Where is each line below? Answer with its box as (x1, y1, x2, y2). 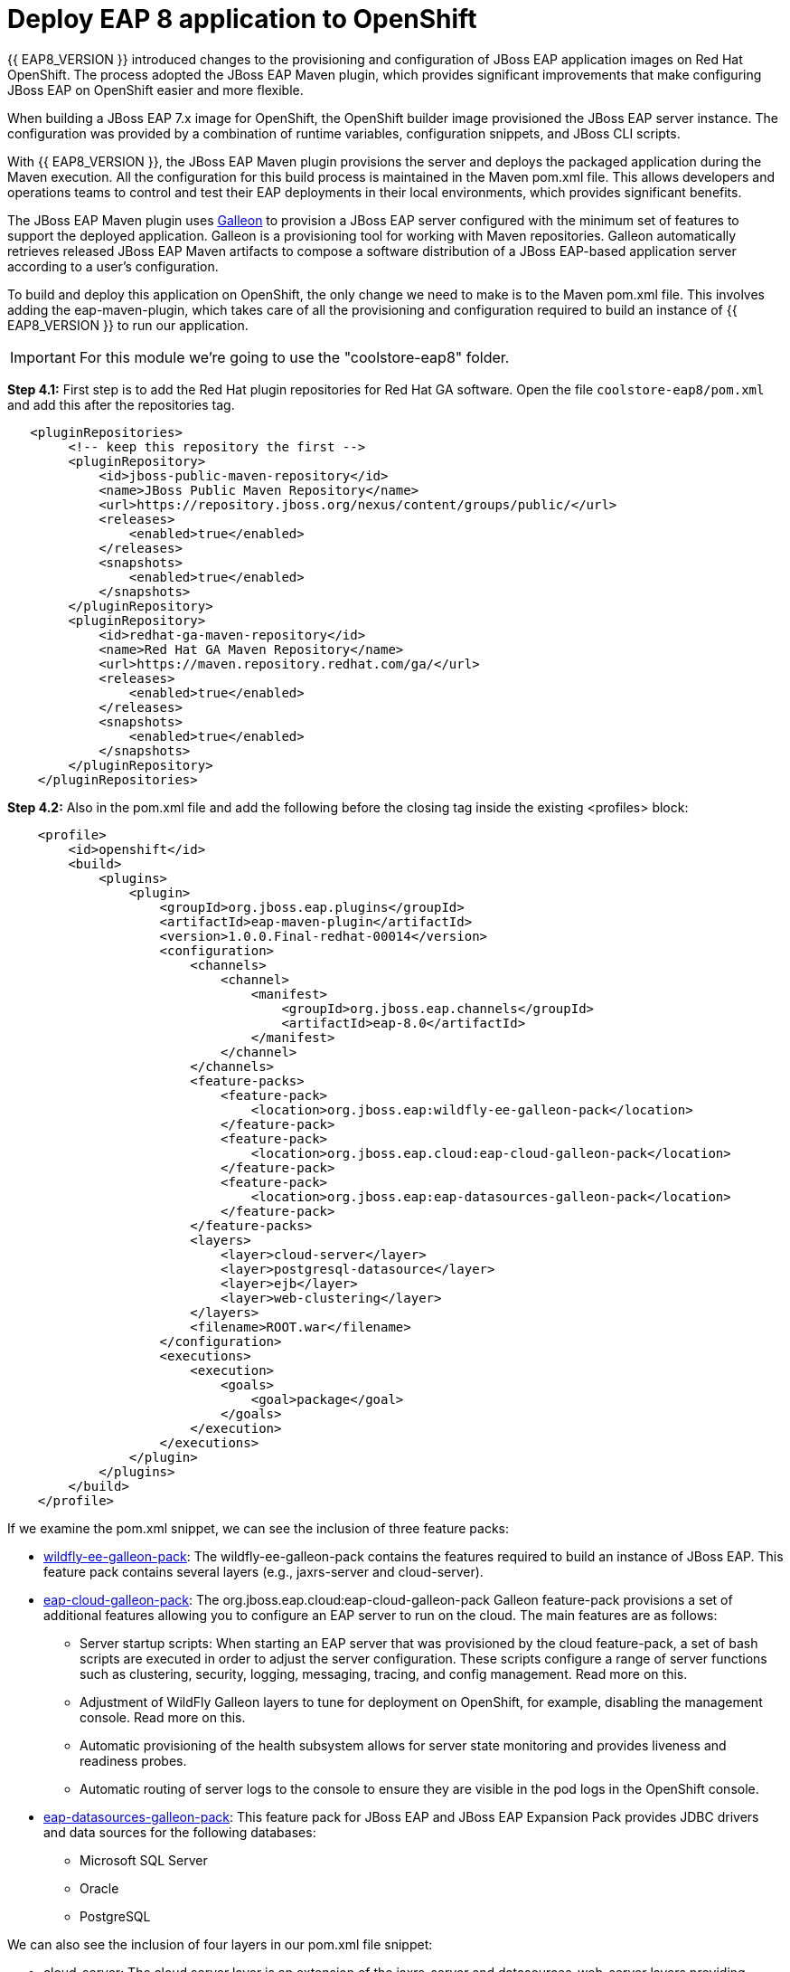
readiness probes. (80, 1752, 187, 1768)
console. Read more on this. (80, 1709, 246, 1725)
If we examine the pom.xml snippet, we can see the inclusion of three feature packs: (7, 1520, 510, 1536)
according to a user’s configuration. (7, 258, 219, 274)
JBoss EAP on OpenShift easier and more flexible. (7, 81, 304, 98)
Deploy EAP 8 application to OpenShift (7, 4, 477, 34)
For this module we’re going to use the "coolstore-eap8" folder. (79, 347, 510, 366)
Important (10, 347, 76, 366)
